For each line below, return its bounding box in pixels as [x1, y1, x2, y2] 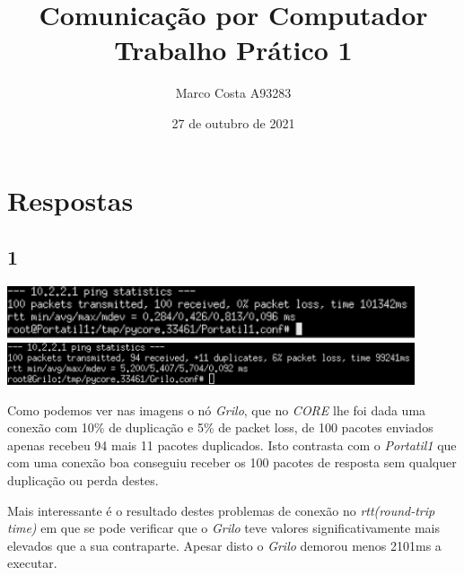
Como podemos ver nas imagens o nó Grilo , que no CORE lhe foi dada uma [7, 400, 426, 419]
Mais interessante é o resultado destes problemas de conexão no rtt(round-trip [7, 501, 435, 519]
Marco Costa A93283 [175, 83, 292, 102]
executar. [7, 553, 57, 572]
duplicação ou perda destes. [7, 470, 159, 489]
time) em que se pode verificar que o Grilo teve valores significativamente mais [7, 518, 440, 537]
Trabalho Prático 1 [114, 31, 353, 68]
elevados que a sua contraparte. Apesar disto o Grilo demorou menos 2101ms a [7, 536, 442, 554]
